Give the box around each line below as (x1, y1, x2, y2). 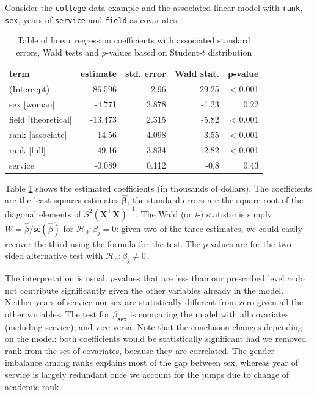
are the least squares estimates (5, 194, 119, 206)
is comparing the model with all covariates (129, 307, 289, 320)
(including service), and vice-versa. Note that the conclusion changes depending (5, 320, 302, 333)
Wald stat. (174, 67, 219, 79)
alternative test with (26, 249, 103, 262)
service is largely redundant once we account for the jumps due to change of (5, 368, 290, 380)
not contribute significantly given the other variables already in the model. (5, 283, 284, 296)
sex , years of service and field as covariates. (5, 13, 180, 26)
